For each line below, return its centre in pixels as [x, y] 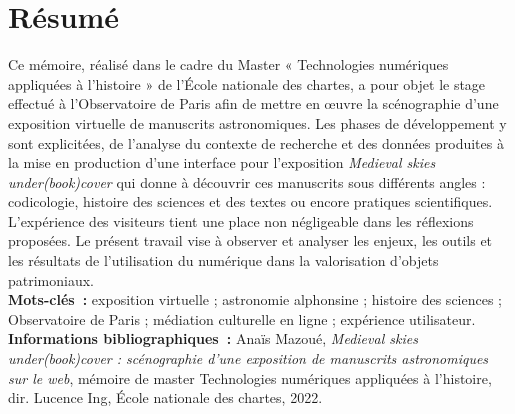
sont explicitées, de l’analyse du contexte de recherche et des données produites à [256, 142]
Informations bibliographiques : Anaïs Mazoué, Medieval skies [213, 338]
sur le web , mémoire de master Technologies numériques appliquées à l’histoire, [250, 377]
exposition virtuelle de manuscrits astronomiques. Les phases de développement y [257, 122]
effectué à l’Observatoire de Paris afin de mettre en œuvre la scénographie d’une [253, 103]
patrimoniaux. [51, 279]
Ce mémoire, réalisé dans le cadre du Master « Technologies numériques [228, 64]
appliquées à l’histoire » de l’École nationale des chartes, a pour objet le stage [247, 83]
